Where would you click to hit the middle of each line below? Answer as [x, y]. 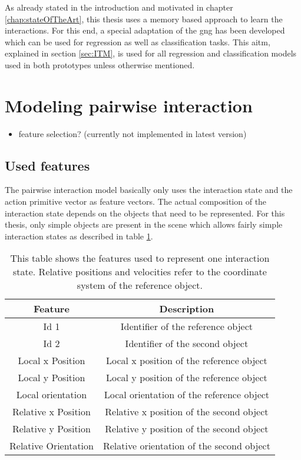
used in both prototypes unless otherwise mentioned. [100, 64]
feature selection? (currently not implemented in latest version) [133, 133]
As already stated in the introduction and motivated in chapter [119, 7]
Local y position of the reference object [187, 378]
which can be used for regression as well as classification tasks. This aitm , [138, 41]
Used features [47, 165]
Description [187, 309]
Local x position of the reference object [187, 361]
